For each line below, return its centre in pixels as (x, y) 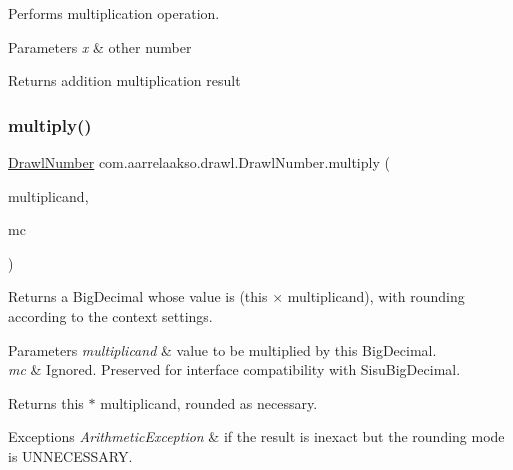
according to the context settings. (110, 315)
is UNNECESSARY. (70, 455)
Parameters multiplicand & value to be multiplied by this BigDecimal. (222, 349)
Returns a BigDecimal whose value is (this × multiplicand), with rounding (236, 296)
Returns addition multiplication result (124, 80)
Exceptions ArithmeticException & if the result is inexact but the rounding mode (256, 436)
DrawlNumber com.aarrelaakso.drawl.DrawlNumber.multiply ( (199, 162)
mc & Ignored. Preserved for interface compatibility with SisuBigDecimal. (234, 369)
